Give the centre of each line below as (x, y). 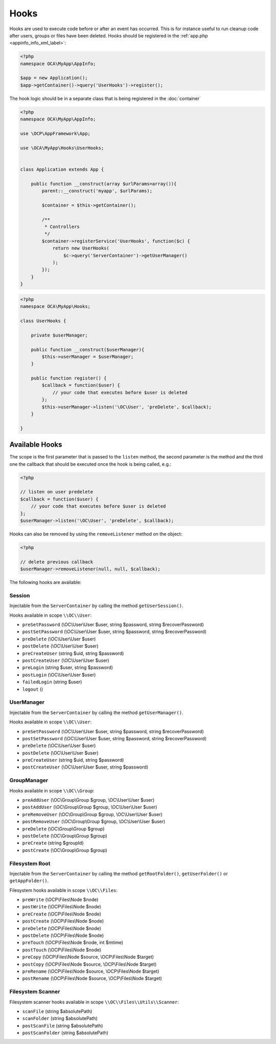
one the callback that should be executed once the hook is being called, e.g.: (90, 464)
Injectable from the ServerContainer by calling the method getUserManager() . (96, 713)
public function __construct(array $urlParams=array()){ (104, 184)
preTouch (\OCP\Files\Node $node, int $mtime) (73, 943)
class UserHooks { (43, 321)
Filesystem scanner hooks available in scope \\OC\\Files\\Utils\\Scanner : (94, 1002)
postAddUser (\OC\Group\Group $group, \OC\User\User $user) (90, 807)
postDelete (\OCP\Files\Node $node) (63, 935)
